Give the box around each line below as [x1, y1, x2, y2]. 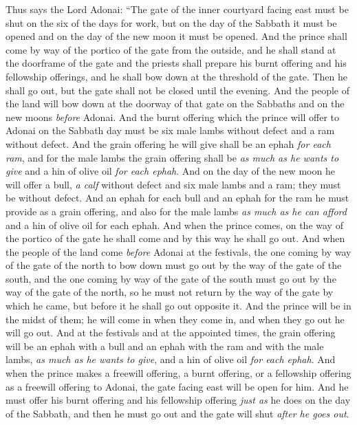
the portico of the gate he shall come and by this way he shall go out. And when [6, 231, 345, 246]
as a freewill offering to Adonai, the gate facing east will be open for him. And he [6, 379, 349, 393]
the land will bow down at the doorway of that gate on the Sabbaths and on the [6, 96, 345, 111]
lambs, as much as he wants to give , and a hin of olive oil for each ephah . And [6, 352, 336, 367]
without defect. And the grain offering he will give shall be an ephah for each [6, 136, 331, 151]
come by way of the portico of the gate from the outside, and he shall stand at [6, 42, 336, 56]
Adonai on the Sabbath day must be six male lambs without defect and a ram [6, 123, 335, 138]
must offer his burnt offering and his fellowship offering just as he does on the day [6, 393, 351, 407]
